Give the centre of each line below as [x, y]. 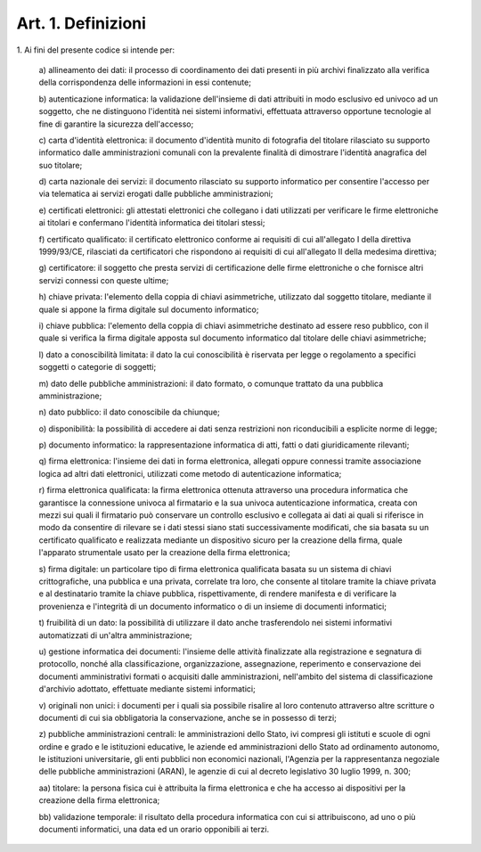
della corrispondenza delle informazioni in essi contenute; [145, 82]
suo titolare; [61, 165]
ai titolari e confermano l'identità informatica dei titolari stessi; [152, 223]
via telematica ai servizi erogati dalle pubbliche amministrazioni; [156, 194]
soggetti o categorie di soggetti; [98, 367]
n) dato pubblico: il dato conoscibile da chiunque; [129, 412]
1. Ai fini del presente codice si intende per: [96, 50]
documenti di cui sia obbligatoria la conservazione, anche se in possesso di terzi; [188, 717]
